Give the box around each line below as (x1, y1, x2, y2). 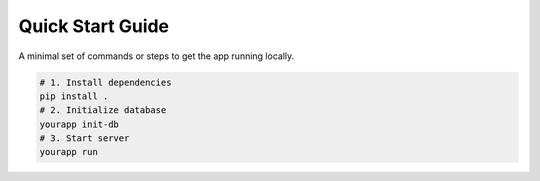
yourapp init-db (39, 118, 120, 130)
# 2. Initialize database (39, 105, 167, 116)
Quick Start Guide (18, 15, 170, 37)
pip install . (39, 90, 109, 102)
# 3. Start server (39, 133, 130, 144)
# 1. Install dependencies (39, 76, 172, 88)
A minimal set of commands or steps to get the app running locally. (18, 50, 295, 62)
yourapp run (39, 146, 99, 158)
